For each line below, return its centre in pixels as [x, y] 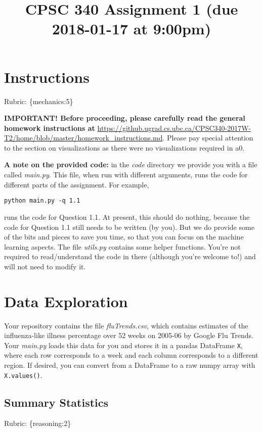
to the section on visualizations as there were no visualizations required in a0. [124, 147]
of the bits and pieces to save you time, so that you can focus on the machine [124, 237]
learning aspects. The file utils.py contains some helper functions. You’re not [122, 246]
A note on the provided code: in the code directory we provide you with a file [131, 164]
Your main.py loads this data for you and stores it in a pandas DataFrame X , [123, 345]
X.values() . [23, 375]
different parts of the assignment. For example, [77, 184]
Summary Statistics [56, 402]
